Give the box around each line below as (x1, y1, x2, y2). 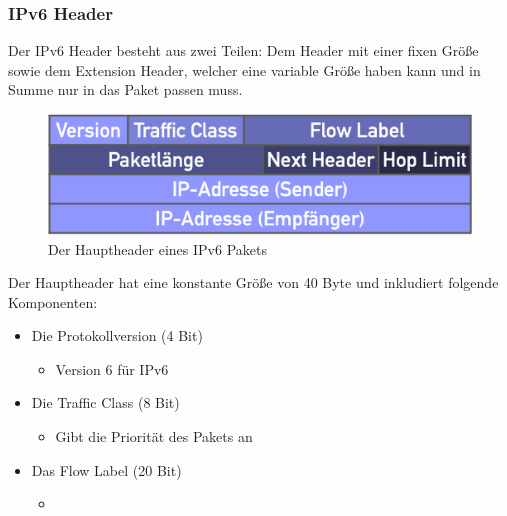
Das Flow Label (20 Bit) (31, 459, 182, 480)
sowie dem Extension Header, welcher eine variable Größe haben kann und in (8, 59, 481, 80)
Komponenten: (8, 291, 98, 312)
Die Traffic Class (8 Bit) (31, 392, 180, 413)
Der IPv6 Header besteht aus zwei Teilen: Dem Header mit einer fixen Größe (8, 40, 479, 61)
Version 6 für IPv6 (55, 358, 169, 379)
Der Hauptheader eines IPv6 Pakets (48, 238, 267, 259)
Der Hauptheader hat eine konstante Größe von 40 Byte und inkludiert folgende (8, 272, 499, 293)
